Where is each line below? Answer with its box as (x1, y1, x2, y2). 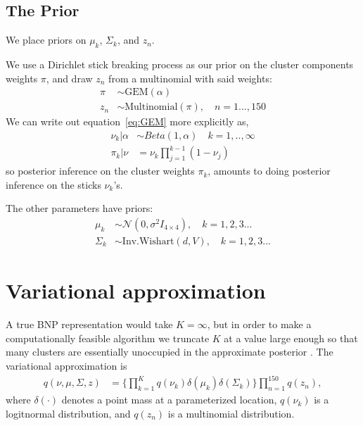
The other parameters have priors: (6, 201, 153, 215)
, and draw (46, 70, 93, 85)
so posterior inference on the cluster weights (6, 163, 195, 178)
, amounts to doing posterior (208, 163, 331, 178)
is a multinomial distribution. (167, 406, 295, 420)
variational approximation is (6, 358, 127, 372)
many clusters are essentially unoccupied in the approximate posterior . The (6, 344, 333, 359)
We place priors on (6, 32, 87, 47)
